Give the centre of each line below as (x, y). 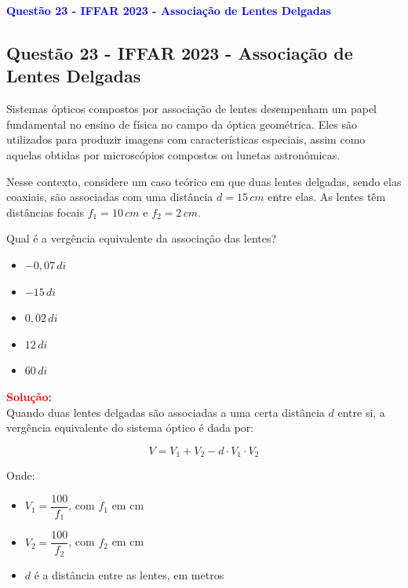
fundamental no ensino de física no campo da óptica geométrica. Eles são (182, 124)
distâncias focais (46, 212)
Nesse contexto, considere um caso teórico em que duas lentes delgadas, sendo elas (204, 181)
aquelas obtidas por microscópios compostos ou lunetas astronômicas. (173, 154)
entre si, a (361, 412)
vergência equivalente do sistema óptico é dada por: (130, 427)
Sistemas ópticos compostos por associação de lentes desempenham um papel (191, 109)
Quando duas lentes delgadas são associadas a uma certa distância (166, 412)
